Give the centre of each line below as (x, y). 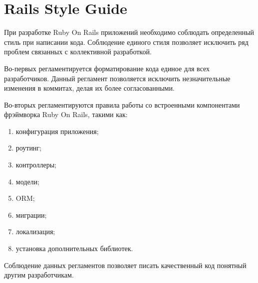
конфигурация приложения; (57, 131)
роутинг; (29, 148)
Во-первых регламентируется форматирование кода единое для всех (107, 68)
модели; (27, 181)
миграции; (31, 214)
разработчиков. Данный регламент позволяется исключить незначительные (117, 78)
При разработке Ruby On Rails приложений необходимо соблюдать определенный (129, 32)
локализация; (35, 231)
